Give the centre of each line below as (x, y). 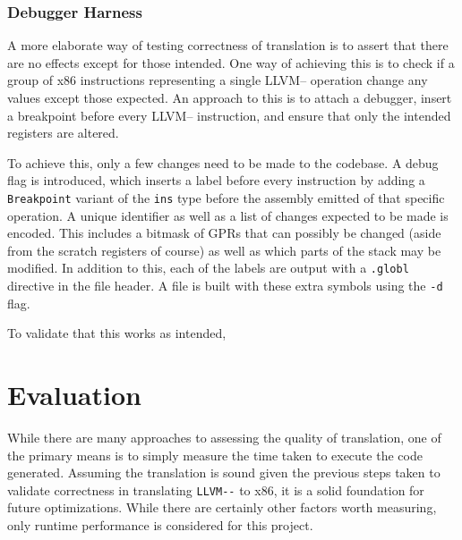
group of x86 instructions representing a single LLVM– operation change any (218, 80)
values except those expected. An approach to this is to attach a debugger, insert (230, 97)
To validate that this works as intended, (117, 333)
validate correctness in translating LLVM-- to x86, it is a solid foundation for (216, 489)
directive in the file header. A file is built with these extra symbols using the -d (225, 286)
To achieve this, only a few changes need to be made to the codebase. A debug (223, 162)
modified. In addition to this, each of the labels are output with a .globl (208, 268)
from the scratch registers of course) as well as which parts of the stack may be (224, 250)
